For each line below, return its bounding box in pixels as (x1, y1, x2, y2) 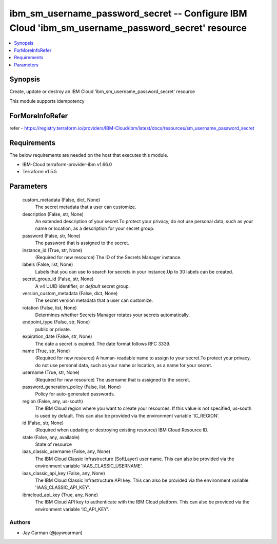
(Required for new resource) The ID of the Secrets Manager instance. (35, 254, 182, 260)
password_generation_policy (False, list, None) (22, 384, 121, 390)
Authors (9, 519, 31, 526)
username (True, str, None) (22, 369, 80, 375)
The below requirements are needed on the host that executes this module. (9, 152, 169, 158)
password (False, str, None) (22, 232, 81, 239)
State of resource (35, 441, 72, 447)
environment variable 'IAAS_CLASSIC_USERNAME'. (35, 463, 143, 469)
